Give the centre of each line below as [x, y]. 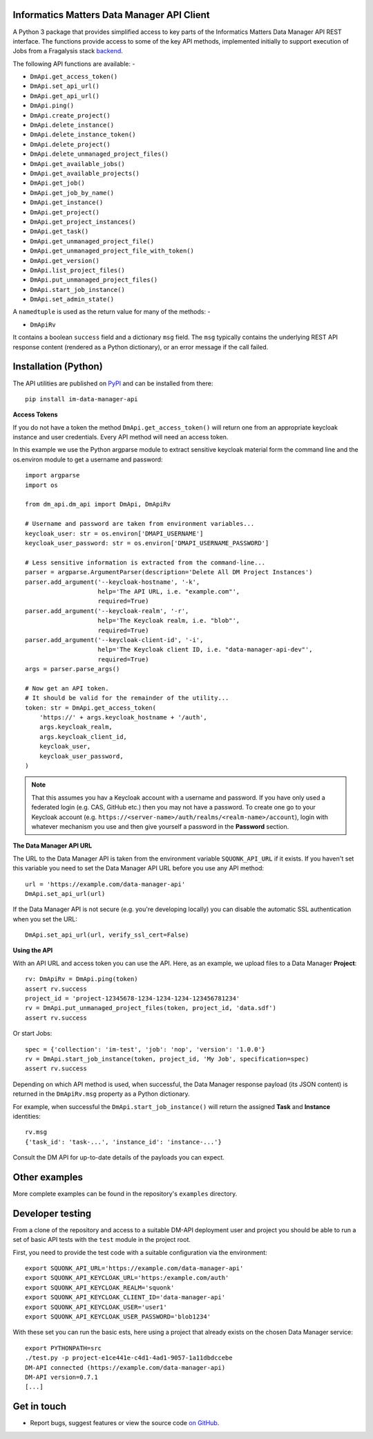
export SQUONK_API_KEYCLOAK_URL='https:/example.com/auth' [127, 1278]
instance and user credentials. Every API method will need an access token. [121, 437]
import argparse [52, 475]
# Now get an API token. [67, 688]
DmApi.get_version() [65, 260]
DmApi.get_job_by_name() [72, 193]
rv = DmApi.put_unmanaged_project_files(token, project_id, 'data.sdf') [151, 1008]
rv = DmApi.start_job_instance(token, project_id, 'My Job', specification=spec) [167, 1059]
